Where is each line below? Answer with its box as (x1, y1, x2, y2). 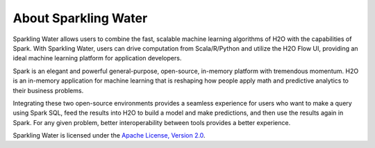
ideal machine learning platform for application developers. (12, 54, 182, 63)
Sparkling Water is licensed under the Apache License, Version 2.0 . (12, 131, 206, 140)
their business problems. (12, 86, 84, 94)
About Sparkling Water (12, 10, 148, 26)
